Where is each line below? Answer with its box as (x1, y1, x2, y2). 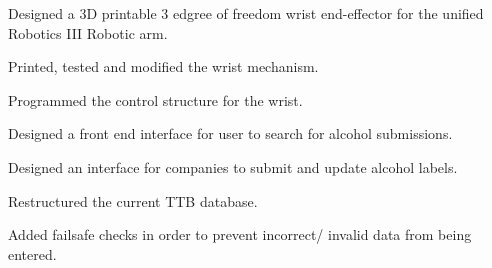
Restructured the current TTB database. (8, 190, 258, 211)
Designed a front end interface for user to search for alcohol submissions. (8, 123, 453, 144)
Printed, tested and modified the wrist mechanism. (8, 56, 319, 77)
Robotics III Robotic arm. (8, 22, 168, 43)
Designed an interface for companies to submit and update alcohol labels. (8, 156, 458, 177)
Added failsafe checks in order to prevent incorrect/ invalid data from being (8, 224, 472, 245)
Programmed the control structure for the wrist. (8, 89, 303, 110)
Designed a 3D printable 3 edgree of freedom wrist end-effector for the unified (8, 3, 484, 23)
